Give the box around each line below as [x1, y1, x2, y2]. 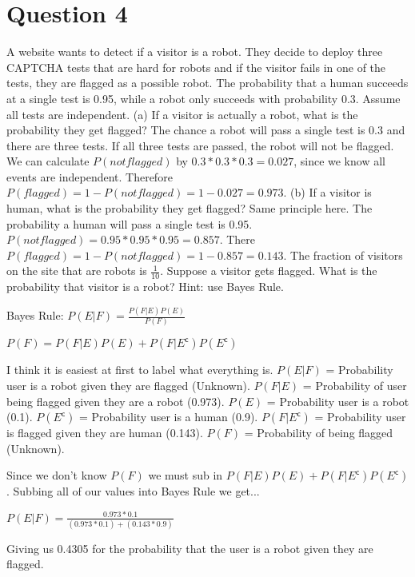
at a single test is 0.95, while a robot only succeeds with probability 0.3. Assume [6, 90, 401, 106]
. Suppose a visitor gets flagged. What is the [160, 262, 377, 279]
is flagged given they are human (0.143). [6, 424, 203, 441]
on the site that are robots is [6, 262, 147, 279]
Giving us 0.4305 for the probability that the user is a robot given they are [6, 539, 373, 556]
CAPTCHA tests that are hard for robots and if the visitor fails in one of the [6, 58, 386, 75]
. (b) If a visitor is [283, 184, 372, 201]
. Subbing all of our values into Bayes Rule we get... [6, 483, 260, 499]
